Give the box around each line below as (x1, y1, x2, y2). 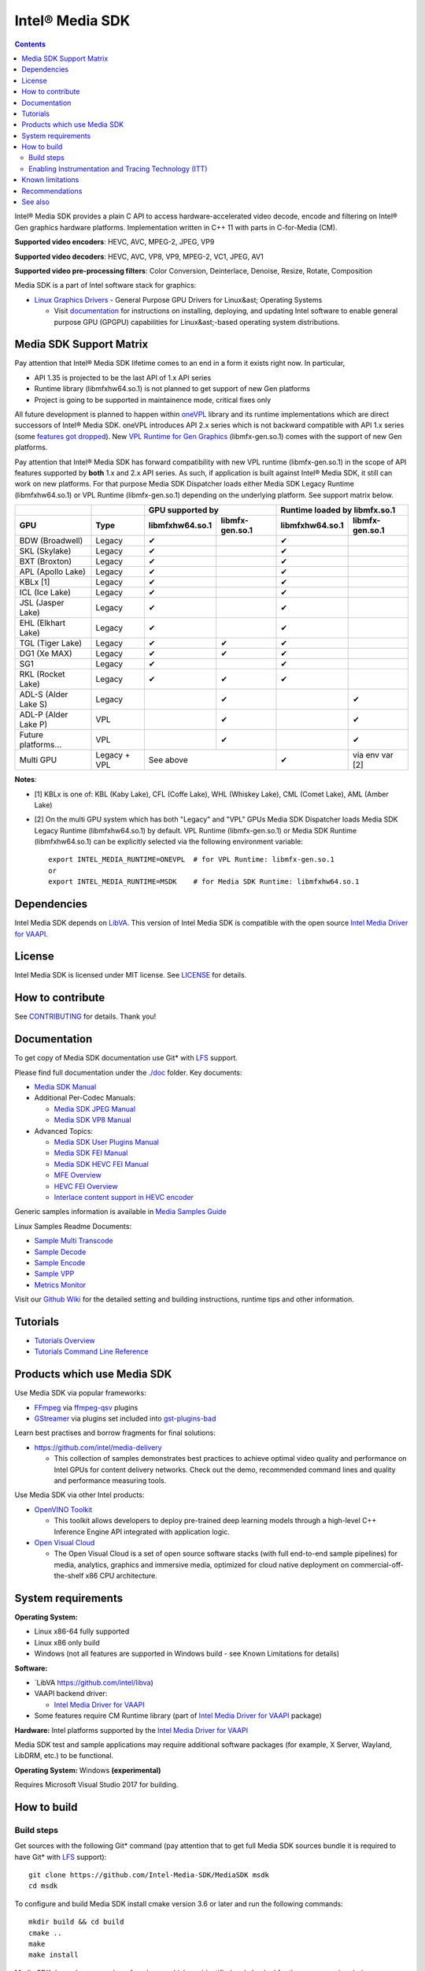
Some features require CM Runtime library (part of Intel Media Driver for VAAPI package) (34, 1711, 322, 1720)
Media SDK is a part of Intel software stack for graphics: (14, 281, 197, 290)
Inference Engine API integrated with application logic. (54, 1526, 230, 1537)
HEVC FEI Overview (54, 1181, 118, 1190)
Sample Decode (34, 1246, 87, 1257)
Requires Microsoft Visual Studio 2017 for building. (14, 1780, 179, 1790)
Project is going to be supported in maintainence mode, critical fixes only (34, 395, 272, 404)
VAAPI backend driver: (34, 1689, 108, 1698)
